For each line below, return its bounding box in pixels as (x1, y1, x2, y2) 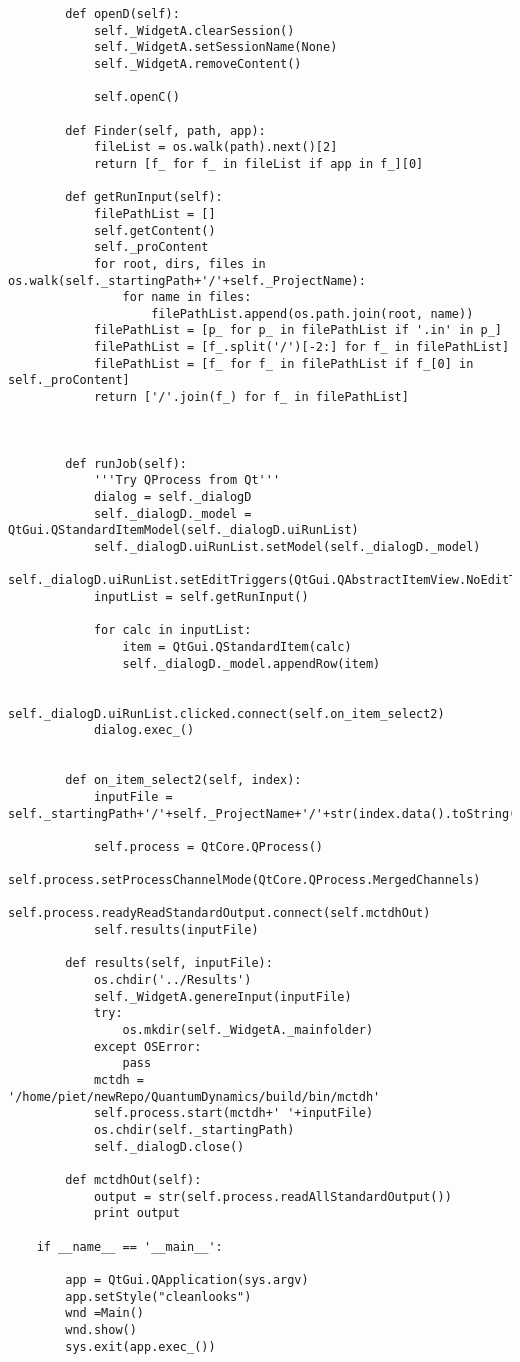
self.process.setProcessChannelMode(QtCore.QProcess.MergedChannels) (8, 873, 481, 888)
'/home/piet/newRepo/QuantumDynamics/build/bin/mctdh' (8, 1089, 381, 1104)
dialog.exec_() (93, 723, 195, 738)
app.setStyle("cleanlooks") (65, 1289, 252, 1304)
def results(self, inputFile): (65, 956, 273, 971)
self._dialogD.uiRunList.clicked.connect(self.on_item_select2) (8, 706, 445, 721)
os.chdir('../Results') (93, 973, 252, 988)
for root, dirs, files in (93, 256, 266, 271)
